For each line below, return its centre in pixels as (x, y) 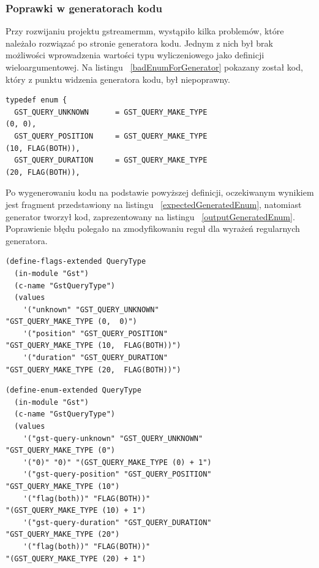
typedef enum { (36, 100)
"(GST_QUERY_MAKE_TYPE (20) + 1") (76, 558)
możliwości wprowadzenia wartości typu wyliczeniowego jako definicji (135, 55)
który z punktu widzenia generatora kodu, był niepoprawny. (118, 79)
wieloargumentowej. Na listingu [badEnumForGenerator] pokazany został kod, (154, 67)
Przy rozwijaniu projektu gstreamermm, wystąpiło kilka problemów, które (145, 31)
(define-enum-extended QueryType (73, 390)
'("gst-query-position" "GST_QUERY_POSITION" (117, 474)
